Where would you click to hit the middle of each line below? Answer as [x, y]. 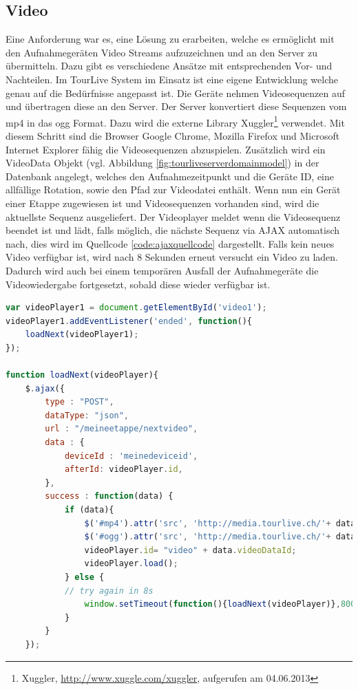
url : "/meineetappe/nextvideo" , [122, 429]
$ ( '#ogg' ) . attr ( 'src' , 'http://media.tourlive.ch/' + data [220, 537]
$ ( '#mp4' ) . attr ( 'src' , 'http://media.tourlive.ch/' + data [220, 523]
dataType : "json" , [87, 415]
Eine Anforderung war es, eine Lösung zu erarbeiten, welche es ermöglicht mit [170, 39]
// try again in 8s [109, 591]
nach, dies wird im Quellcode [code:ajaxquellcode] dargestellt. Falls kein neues [170, 243]
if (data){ [89, 510]
